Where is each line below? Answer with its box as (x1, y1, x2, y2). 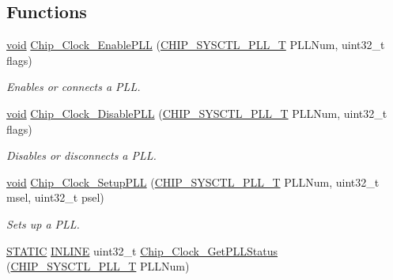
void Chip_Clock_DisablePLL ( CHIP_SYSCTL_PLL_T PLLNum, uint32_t (6, 104, 387, 121)
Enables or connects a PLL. (6, 78, 141, 95)
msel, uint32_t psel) (6, 189, 104, 206)
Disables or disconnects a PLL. (6, 147, 157, 164)
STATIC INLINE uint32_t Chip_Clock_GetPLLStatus (6, 242, 278, 259)
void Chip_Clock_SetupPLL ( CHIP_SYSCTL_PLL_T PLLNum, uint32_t (6, 173, 380, 190)
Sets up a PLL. (6, 215, 80, 232)
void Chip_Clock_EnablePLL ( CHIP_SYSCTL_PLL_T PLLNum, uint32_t (6, 36, 385, 53)
